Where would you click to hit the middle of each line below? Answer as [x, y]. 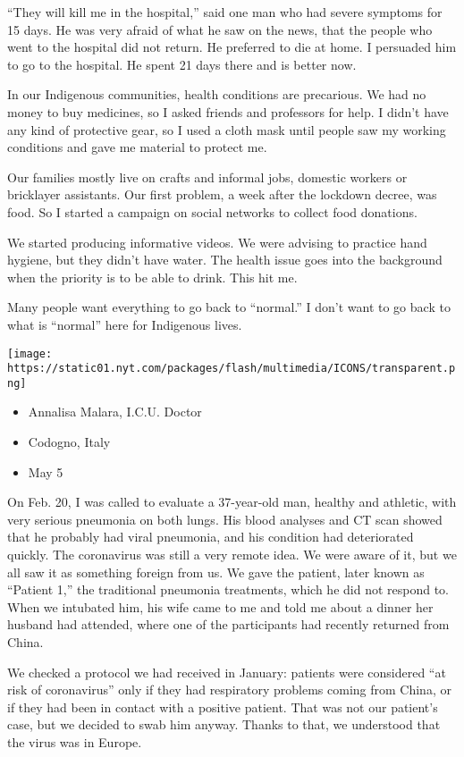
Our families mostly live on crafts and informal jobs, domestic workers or [207, 177]
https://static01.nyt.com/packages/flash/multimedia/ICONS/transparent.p [232, 369]
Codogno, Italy [69, 442]
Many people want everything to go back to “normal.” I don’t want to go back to [229, 307]
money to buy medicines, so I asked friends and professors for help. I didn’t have [228, 111]
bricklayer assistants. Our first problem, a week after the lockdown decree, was [222, 194]
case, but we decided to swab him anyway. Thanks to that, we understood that [224, 724]
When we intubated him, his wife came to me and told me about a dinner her [220, 606]
